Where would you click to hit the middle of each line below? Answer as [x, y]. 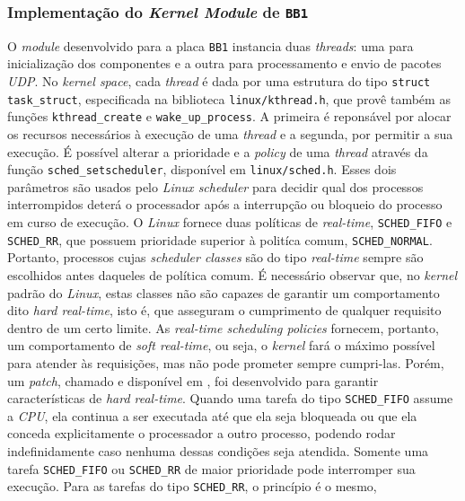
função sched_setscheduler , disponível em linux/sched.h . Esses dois [202, 169]
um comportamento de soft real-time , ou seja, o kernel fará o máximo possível [221, 345]
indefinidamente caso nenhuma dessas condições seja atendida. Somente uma [218, 450]
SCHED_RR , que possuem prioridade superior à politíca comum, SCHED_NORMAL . [220, 239]
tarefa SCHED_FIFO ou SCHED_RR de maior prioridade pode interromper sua [211, 468]
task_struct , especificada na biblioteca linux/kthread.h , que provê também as [229, 98]
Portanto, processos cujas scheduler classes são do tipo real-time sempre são [215, 257]
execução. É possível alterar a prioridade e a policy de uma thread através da [218, 151]
